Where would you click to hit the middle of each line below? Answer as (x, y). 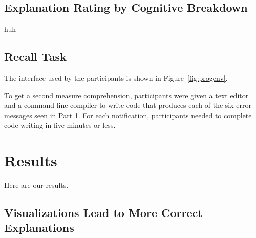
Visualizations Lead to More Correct (103, 213)
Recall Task (35, 57)
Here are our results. (36, 185)
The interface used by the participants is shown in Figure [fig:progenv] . (116, 78)
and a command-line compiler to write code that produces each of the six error (128, 105)
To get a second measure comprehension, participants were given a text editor (126, 95)
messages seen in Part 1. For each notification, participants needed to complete (128, 115)
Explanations (39, 228)
